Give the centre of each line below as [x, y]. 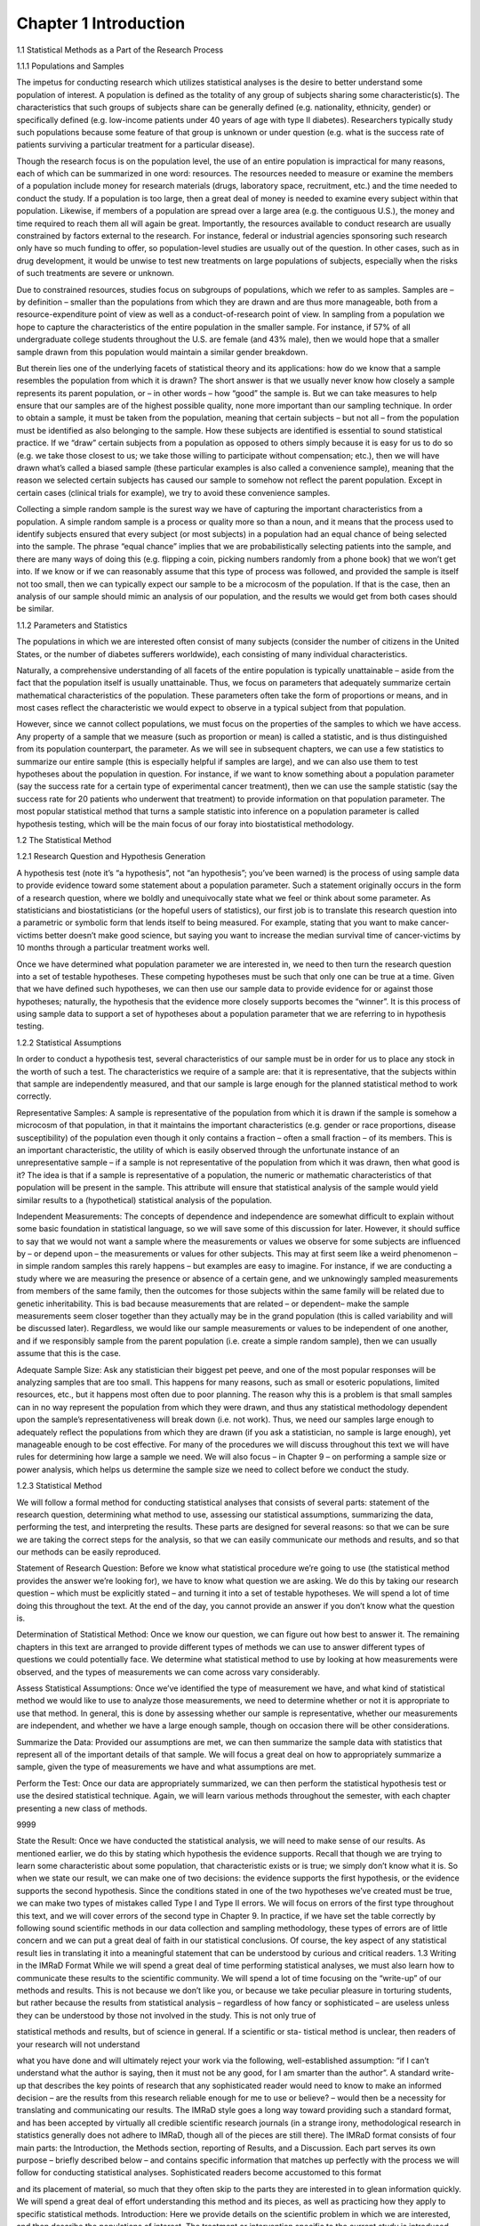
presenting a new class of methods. [82, 1808]
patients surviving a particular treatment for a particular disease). [136, 145]
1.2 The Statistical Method [64, 840]
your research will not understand [78, 2044]
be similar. [35, 609]
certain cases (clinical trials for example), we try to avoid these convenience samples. [173, 492]
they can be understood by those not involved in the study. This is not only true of [166, 2015]
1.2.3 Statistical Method [59, 1486]
